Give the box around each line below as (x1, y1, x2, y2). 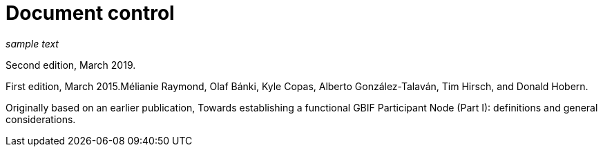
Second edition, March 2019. (6, 58, 136, 71)
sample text (6, 37, 59, 50)
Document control (6, 1, 175, 25)
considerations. (6, 113, 76, 125)
